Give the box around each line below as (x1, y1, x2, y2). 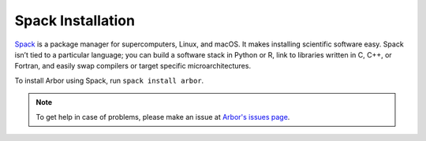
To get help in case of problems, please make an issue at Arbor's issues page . (35, 112, 290, 121)
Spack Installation (14, 12, 136, 29)
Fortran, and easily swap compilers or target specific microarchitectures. (14, 61, 252, 71)
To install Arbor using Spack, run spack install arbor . (14, 76, 204, 85)
